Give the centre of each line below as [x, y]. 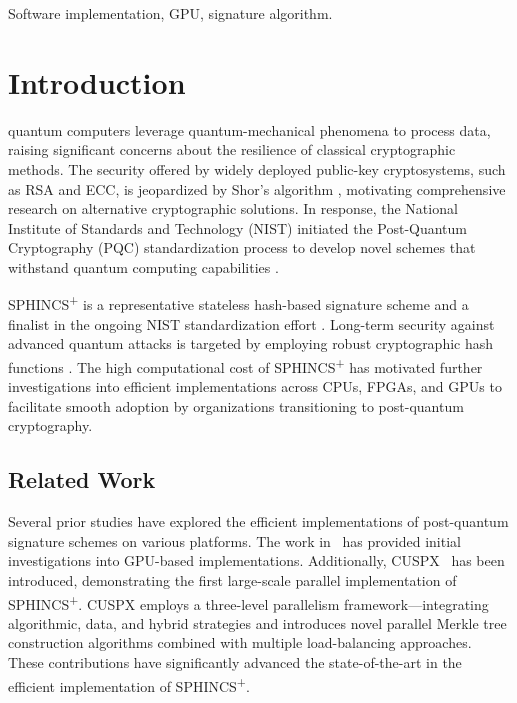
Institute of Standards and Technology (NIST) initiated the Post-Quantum [238, 227]
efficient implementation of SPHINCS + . [129, 684]
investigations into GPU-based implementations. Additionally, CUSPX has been [256, 560]
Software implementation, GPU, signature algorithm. [170, 13]
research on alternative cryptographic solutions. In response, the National [233, 208]
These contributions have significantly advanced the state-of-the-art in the [235, 661]
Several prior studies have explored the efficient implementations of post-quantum [258, 521]
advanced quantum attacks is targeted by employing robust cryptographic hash [251, 343]
